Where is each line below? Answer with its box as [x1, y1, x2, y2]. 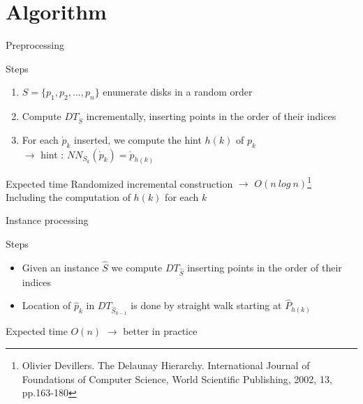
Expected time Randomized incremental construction [6, 176, 233, 190]
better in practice [123, 324, 198, 338]
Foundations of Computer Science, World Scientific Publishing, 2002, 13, [22, 371, 332, 386]
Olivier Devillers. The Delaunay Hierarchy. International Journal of [22, 358, 310, 373]
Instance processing [6, 213, 89, 227]
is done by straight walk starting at [131, 298, 282, 313]
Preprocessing [6, 38, 65, 52]
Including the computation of [6, 189, 131, 204]
